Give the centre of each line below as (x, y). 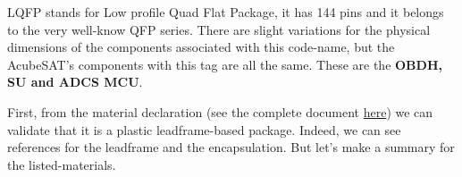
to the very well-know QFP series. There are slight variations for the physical (219, 29)
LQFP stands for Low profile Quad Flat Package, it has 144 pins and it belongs (226, 12)
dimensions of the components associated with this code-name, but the (201, 47)
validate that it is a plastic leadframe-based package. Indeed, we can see (204, 129)
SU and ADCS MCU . (75, 82)
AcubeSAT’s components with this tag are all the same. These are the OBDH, (225, 64)
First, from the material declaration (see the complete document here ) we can (220, 111)
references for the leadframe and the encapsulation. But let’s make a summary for (231, 147)
